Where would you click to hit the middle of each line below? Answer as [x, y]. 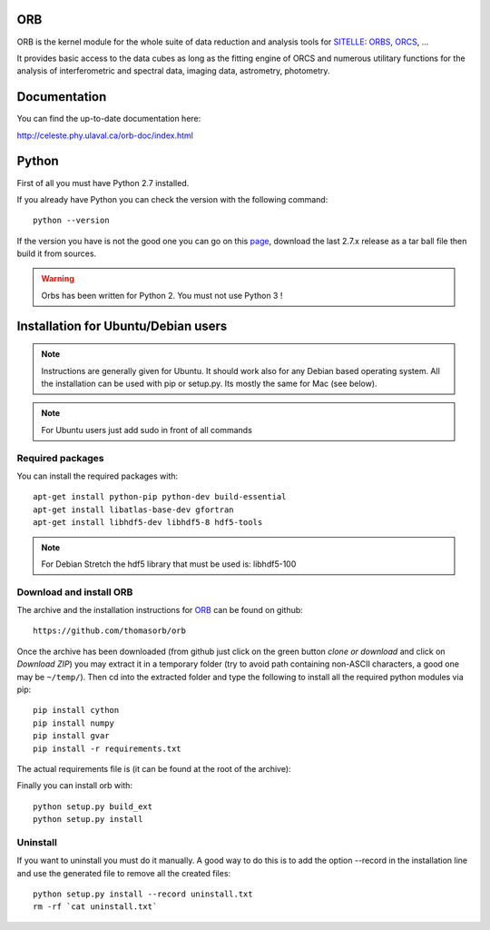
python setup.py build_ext [93, 806]
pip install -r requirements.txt [107, 748]
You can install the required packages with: [98, 476]
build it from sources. [57, 253]
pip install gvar [71, 736]
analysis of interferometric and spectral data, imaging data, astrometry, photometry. [173, 71]
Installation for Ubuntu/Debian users [122, 326]
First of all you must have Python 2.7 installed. [103, 183]
